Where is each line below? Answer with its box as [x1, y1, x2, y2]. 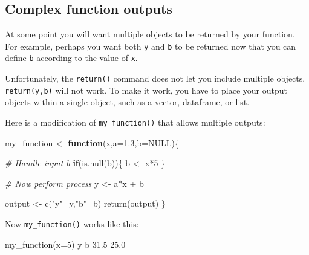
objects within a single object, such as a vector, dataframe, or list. [5, 95, 250, 108]
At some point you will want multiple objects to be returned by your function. [5, 28, 295, 40]
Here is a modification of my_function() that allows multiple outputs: [5, 116, 265, 129]
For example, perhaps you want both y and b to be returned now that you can [5, 39, 296, 52]
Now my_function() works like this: [5, 218, 139, 230]
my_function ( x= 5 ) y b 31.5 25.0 [5, 237, 126, 250]
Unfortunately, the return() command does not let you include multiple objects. [5, 72, 305, 85]
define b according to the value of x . [5, 51, 138, 64]
